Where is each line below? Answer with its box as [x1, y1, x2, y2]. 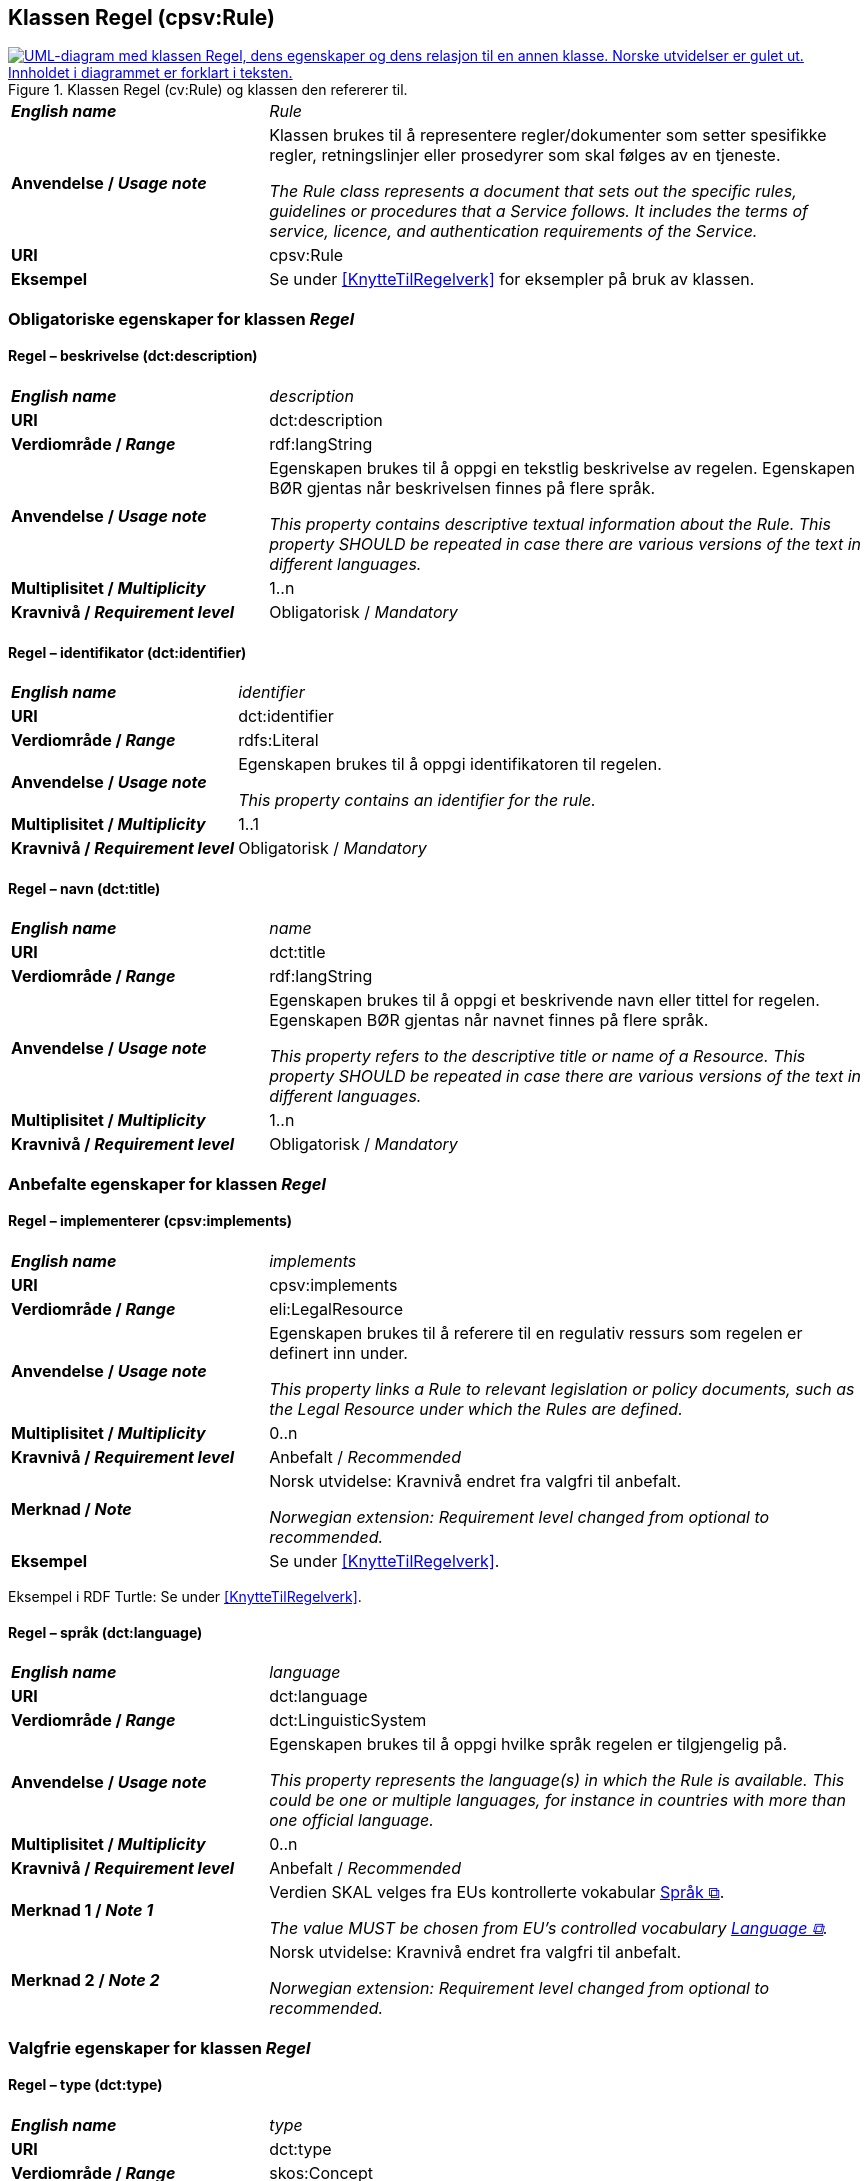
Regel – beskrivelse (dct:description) [8, 347, 258, 365]
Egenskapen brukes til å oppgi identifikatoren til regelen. [238, 754, 662, 775]
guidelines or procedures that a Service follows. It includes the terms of [269, 201, 809, 222]
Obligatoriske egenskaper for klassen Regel [8, 308, 355, 329]
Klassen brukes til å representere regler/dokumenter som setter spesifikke [269, 125, 827, 146]
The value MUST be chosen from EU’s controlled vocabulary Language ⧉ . [269, 1918, 828, 1939]
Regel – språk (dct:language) [8, 1623, 203, 1641]
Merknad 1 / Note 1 [11, 1900, 154, 1921]
